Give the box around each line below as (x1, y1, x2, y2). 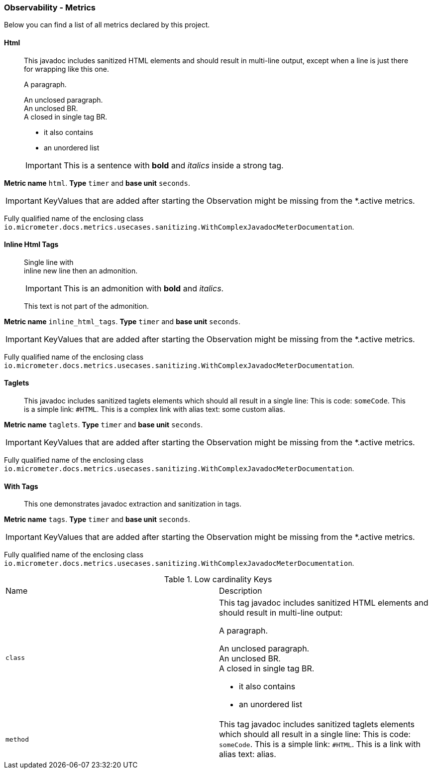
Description (219, 586, 262, 596)
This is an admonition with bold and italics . (63, 283, 224, 293)
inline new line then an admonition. (24, 266, 138, 275)
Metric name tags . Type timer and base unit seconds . (4, 515, 190, 524)
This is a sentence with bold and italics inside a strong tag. (63, 160, 284, 170)
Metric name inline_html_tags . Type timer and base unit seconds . (4, 317, 241, 326)
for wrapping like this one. (24, 64, 109, 73)
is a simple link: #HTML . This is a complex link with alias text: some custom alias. (24, 405, 285, 414)
